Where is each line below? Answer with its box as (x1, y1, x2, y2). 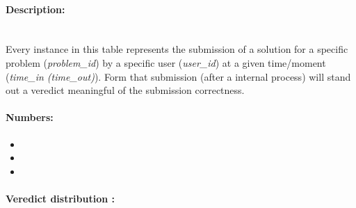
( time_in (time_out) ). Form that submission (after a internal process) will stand (6, 69, 351, 83)
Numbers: (6, 110, 54, 125)
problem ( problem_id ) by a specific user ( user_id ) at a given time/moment (6, 55, 326, 70)
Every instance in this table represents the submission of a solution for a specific (6, 42, 348, 56)
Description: (6, 1, 65, 16)
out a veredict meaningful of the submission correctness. (6, 83, 245, 97)
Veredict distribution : (6, 191, 115, 205)
